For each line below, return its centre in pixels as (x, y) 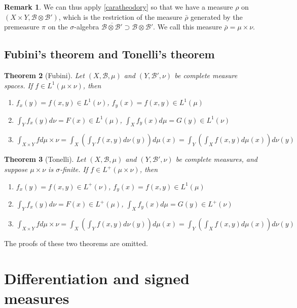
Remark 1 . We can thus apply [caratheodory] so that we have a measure (119, 7)
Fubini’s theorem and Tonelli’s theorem (109, 54)
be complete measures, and (216, 159)
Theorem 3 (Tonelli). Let (45, 159)
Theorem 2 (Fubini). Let (44, 75)
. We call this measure (188, 27)
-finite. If (74, 169)
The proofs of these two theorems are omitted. (76, 243)
